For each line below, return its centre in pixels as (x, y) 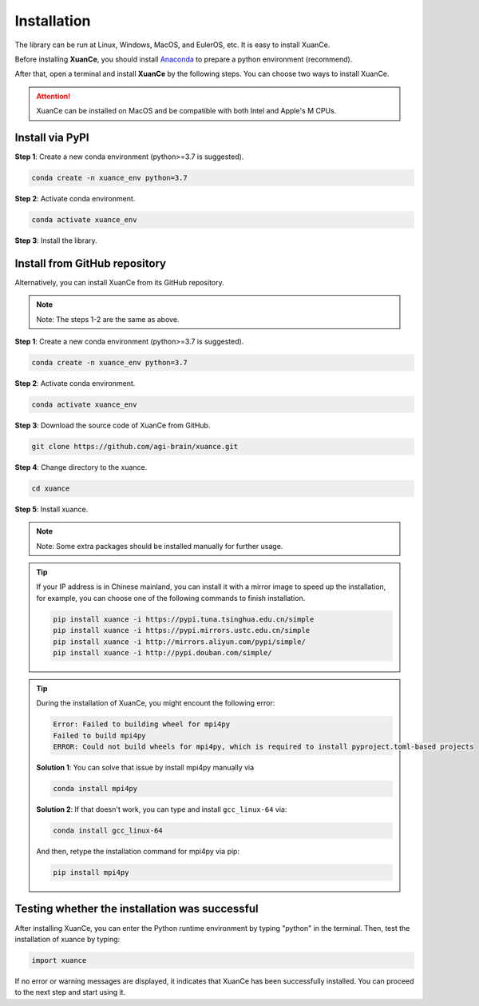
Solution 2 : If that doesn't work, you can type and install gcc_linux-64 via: (162, 809)
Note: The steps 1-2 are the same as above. (108, 319)
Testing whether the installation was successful (137, 909)
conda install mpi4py (95, 789)
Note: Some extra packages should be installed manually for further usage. (160, 546)
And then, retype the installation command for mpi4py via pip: (138, 852)
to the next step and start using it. (70, 992)
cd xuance (51, 488)
